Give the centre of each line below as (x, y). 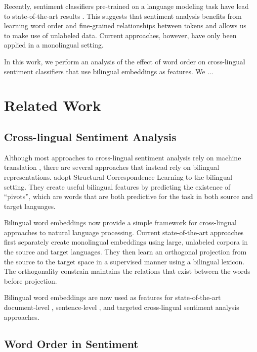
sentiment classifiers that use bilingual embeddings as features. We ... (109, 71)
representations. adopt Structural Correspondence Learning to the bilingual (118, 176)
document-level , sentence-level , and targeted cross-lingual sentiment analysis (122, 307)
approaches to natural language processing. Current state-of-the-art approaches (124, 232)
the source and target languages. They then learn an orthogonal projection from (125, 252)
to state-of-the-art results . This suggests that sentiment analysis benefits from (123, 16)
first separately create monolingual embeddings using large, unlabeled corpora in (126, 242)
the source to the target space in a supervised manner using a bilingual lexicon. (124, 261)
